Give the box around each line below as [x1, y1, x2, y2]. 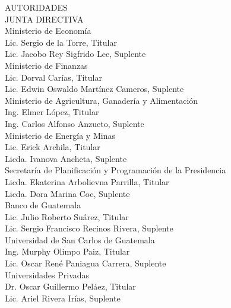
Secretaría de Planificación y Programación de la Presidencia [5, 164, 226, 176]
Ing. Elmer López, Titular [5, 106, 99, 118]
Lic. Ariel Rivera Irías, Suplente [5, 291, 121, 304]
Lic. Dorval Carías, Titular [5, 71, 102, 83]
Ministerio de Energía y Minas [5, 129, 115, 141]
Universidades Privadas [5, 268, 90, 281]
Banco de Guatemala [5, 199, 81, 211]
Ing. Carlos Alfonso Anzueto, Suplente [5, 117, 144, 129]
